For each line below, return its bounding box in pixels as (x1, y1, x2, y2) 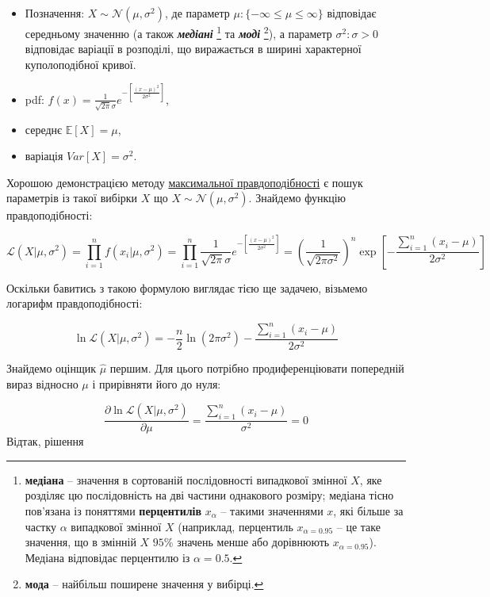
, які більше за (333, 503, 404, 519)
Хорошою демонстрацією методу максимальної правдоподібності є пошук (6, 174, 363, 190)
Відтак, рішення (6, 433, 84, 450)
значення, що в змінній (25, 534, 136, 550)
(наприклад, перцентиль (178, 518, 293, 534)
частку (25, 518, 56, 534)
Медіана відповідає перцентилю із (25, 549, 190, 565)
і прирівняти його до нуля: (92, 375, 221, 392)
